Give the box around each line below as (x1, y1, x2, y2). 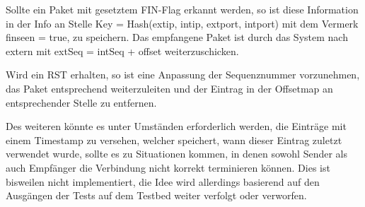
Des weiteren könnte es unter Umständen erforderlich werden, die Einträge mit (6, 119, 347, 134)
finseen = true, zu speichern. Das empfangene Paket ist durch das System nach (6, 30, 348, 45)
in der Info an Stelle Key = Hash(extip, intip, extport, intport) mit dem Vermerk (6, 16, 359, 30)
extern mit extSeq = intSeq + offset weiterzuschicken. (6, 43, 239, 58)
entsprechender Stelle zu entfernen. (6, 95, 157, 110)
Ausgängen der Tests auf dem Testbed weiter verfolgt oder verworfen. (6, 188, 307, 203)
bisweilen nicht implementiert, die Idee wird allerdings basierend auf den (6, 174, 320, 189)
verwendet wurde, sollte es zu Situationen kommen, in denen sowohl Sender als (6, 146, 348, 161)
